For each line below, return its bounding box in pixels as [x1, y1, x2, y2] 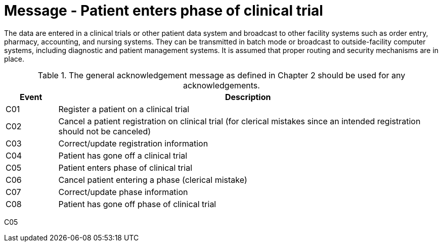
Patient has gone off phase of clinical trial [58, 199, 216, 209]
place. [4, 54, 25, 63]
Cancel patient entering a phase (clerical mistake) [58, 174, 247, 185]
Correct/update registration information [58, 138, 208, 149]
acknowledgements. [183, 80, 260, 90]
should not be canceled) [58, 126, 151, 136]
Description [225, 91, 271, 102]
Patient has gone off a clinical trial [58, 150, 188, 161]
